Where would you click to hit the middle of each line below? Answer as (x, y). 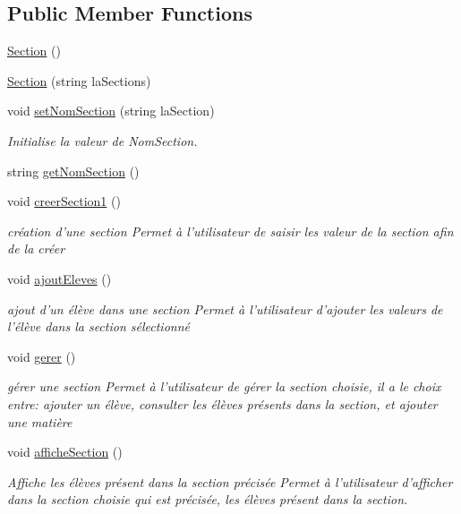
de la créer (36, 248)
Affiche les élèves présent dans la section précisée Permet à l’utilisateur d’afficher (230, 481)
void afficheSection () (65, 452)
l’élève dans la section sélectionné (98, 326)
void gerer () (42, 356)
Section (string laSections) (79, 80)
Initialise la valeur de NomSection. (102, 140)
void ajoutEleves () (60, 278)
